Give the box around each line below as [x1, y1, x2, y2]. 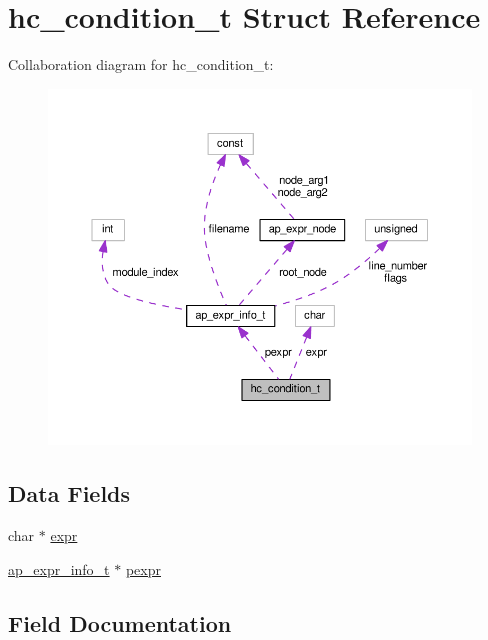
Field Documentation [8, 607, 232, 638]
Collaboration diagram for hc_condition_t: [8, 54, 274, 75]
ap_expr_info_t [8, 558, 110, 579]
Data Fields [8, 478, 131, 509]
